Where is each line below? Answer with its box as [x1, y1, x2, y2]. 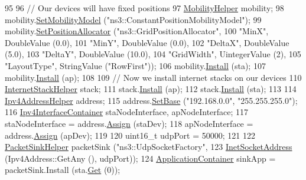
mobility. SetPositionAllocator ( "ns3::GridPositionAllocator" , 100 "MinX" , [5, 25, 269, 37]
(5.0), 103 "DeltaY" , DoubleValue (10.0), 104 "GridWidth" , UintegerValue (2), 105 [5, 48, 301, 60]
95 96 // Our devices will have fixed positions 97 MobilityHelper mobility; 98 [5, 2, 284, 14]
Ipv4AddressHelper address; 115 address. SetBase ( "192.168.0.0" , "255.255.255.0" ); [5, 94, 298, 106]
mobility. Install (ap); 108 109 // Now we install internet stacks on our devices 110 [5, 71, 302, 83]
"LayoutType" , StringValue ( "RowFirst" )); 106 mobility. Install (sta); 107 [5, 59, 266, 71]
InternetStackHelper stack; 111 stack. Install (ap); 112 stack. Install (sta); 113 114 [5, 83, 297, 95]
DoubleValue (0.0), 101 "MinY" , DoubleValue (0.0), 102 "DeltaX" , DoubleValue [5, 36, 289, 48]
